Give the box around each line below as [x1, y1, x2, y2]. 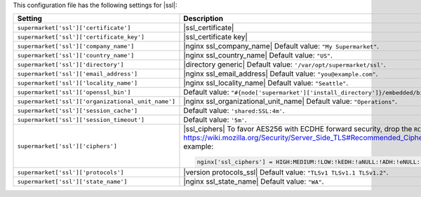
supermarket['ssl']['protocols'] [17, 168, 124, 176]
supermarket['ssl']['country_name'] [17, 51, 135, 59]
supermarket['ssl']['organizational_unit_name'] [17, 97, 175, 105]
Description [183, 14, 224, 24]
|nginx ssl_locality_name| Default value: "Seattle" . [183, 78, 349, 88]
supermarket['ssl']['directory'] [17, 60, 124, 68]
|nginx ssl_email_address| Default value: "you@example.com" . [183, 69, 378, 79]
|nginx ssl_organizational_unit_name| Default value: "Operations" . [183, 97, 398, 107]
